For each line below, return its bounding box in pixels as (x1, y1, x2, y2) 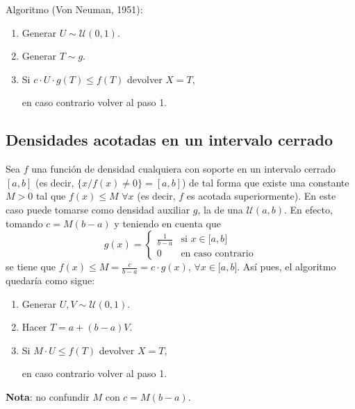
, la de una (197, 202, 243, 216)
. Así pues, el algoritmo (237, 259, 336, 274)
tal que (35, 189, 66, 203)
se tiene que (6, 259, 56, 274)
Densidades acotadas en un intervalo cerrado (6, 129, 333, 150)
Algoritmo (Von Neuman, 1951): (6, 2, 143, 16)
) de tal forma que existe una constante (181, 175, 349, 189)
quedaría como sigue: (6, 272, 95, 287)
